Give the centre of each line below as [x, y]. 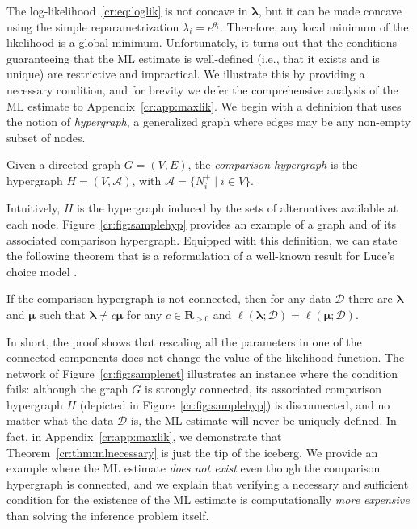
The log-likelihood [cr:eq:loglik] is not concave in [127, 10]
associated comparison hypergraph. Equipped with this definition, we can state [202, 239]
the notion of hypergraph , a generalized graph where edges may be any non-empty [209, 122]
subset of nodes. [46, 137]
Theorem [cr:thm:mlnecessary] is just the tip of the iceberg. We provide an [192, 452]
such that [62, 314]
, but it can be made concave [330, 10]
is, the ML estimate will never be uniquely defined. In [263, 420]
